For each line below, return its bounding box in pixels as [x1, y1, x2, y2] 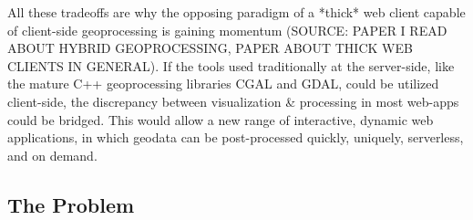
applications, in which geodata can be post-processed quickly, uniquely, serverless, [7, 128, 464, 147]
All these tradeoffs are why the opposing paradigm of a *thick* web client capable [7, 3, 466, 21]
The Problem [7, 190, 135, 218]
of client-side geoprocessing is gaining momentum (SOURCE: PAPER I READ [7, 20, 447, 39]
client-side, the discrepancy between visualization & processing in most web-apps [7, 91, 459, 110]
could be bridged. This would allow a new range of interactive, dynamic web [7, 110, 434, 129]
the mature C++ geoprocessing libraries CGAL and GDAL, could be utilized [7, 74, 439, 93]
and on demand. [7, 145, 98, 164]
